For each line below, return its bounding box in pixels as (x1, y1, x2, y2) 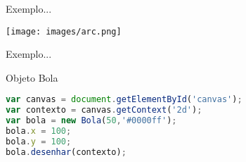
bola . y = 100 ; (6, 136, 72, 147)
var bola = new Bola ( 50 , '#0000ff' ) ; (6, 116, 177, 126)
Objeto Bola (6, 70, 58, 85)
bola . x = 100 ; (6, 126, 72, 137)
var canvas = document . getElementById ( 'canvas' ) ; (6, 94, 242, 105)
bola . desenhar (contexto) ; (6, 147, 127, 157)
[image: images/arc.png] (6, 26, 122, 37)
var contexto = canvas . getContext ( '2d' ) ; (6, 105, 202, 116)
